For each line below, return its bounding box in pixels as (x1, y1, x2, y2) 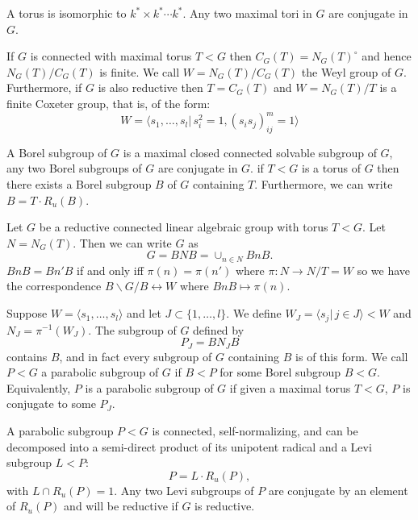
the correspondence (6, 277, 102, 294)
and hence (362, 48, 412, 64)
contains (6, 347, 48, 364)
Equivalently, (6, 379, 71, 396)
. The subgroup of (88, 321, 177, 338)
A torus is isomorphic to (6, 5, 127, 21)
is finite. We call (99, 63, 180, 80)
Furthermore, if (6, 79, 82, 96)
